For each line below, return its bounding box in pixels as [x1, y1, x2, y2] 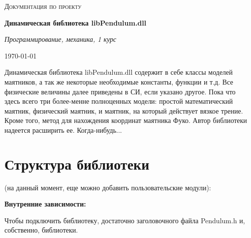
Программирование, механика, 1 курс [4, 34, 117, 44]
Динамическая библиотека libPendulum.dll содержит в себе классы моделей [4, 67, 233, 77]
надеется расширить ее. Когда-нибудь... [4, 124, 122, 135]
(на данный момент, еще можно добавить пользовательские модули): [4, 182, 211, 192]
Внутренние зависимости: [4, 199, 86, 209]
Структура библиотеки [4, 153, 150, 174]
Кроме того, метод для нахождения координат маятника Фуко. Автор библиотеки [4, 115, 247, 125]
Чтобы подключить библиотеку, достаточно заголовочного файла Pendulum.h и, [4, 215, 245, 225]
